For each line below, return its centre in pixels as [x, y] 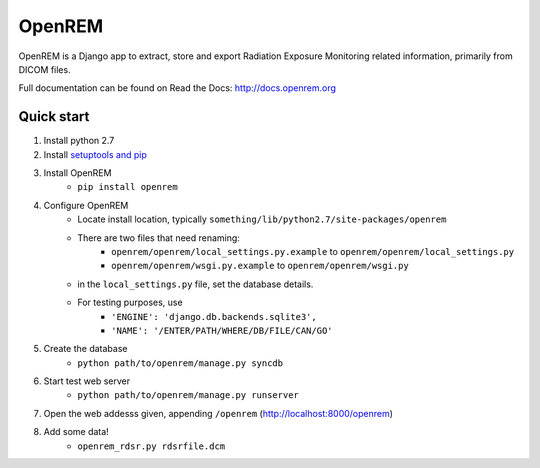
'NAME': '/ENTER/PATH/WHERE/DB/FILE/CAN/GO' [222, 330]
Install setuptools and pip [95, 154]
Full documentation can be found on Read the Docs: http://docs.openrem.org [177, 88]
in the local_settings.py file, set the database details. [195, 284]
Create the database [85, 349]
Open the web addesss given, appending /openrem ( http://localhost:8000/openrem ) [218, 413]
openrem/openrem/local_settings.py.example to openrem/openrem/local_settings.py [313, 251]
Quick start [54, 116]
